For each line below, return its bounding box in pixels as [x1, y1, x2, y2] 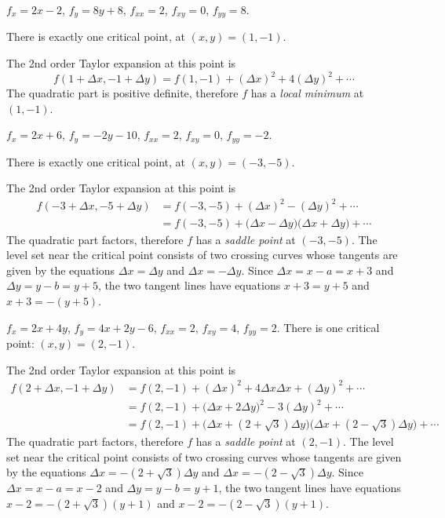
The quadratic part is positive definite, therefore [6, 85, 239, 101]
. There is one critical [276, 319, 380, 335]
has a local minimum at [250, 85, 364, 101]
